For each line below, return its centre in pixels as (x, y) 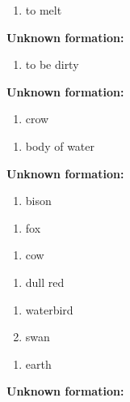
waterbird (49, 309)
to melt (44, 10)
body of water (60, 145)
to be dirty (52, 64)
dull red (45, 282)
